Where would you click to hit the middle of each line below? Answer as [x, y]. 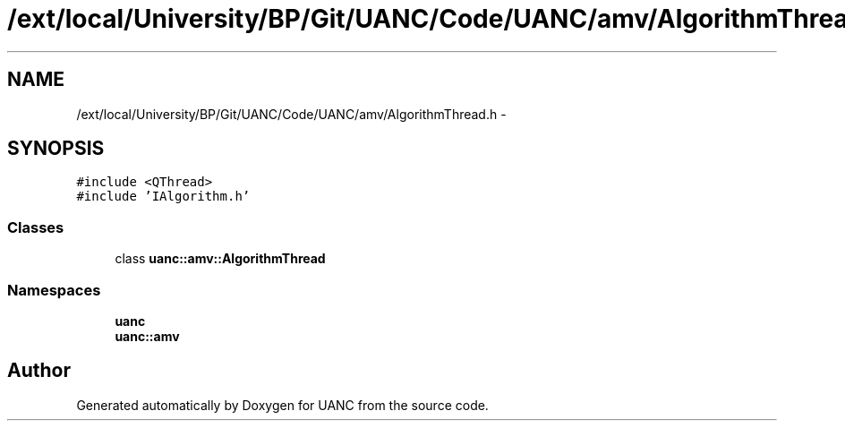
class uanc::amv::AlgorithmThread [220, 259]
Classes [36, 227]
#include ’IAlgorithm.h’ [163, 197]
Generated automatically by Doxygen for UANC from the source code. [282, 405]
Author [39, 371]
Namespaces [54, 290]
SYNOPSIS [56, 149]
